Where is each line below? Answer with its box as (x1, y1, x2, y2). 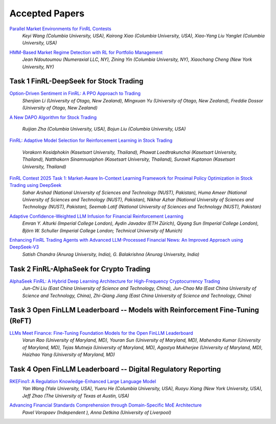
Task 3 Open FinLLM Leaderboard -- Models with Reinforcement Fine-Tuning (9, 306, 259, 314)
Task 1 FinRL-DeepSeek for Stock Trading (9, 77, 144, 86)
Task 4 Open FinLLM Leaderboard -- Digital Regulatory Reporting (9, 365, 221, 373)
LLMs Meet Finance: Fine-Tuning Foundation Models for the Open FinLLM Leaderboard (9, 330, 194, 336)
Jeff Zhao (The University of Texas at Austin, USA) (22, 392, 130, 399)
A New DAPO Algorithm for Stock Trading (9, 114, 97, 120)
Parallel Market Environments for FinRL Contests (9, 26, 112, 32)
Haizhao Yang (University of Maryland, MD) (22, 351, 115, 358)
